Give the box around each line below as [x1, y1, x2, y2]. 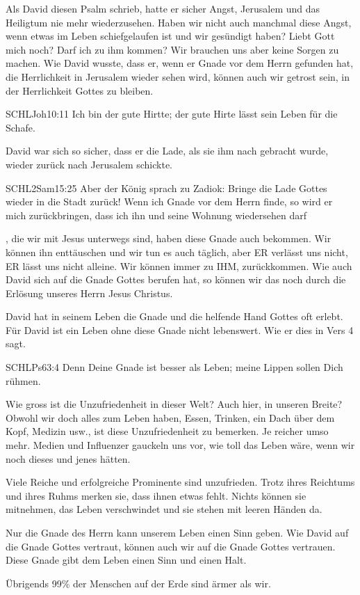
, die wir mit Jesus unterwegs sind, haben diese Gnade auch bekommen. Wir [6, 231, 332, 246]
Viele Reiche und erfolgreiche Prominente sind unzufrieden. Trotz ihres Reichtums [6, 475, 355, 489]
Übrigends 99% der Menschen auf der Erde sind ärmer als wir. [6, 576, 271, 590]
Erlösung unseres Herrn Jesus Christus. [6, 285, 173, 300]
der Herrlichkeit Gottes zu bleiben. [6, 83, 154, 97]
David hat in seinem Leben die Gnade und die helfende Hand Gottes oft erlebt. [6, 309, 343, 324]
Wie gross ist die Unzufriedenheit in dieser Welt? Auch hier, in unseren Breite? [6, 397, 343, 411]
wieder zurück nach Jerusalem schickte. [6, 157, 172, 171]
